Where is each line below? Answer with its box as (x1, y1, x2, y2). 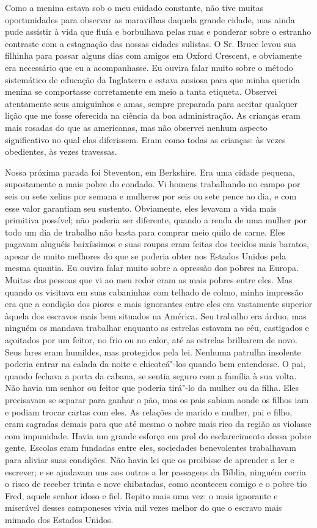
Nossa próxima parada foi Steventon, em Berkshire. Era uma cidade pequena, (5, 165, 295, 178)
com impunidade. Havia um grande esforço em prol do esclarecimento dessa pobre (5, 429, 312, 442)
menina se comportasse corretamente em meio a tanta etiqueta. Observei (5, 85, 277, 98)
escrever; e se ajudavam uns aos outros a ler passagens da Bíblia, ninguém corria (5, 465, 306, 478)
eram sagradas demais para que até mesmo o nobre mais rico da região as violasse (5, 417, 312, 430)
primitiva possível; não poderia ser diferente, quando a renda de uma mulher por (5, 214, 307, 226)
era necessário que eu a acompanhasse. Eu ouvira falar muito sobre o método (5, 61, 293, 73)
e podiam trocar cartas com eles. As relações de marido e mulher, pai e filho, (5, 405, 293, 418)
